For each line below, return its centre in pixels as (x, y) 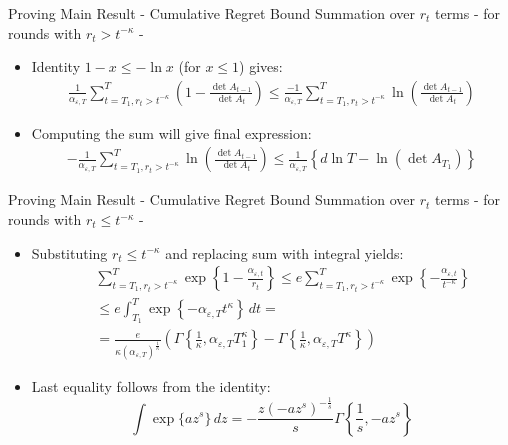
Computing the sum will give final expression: (171, 132)
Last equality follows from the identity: (151, 386)
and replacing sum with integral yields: (284, 252)
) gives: (261, 66)
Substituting (69, 252)
